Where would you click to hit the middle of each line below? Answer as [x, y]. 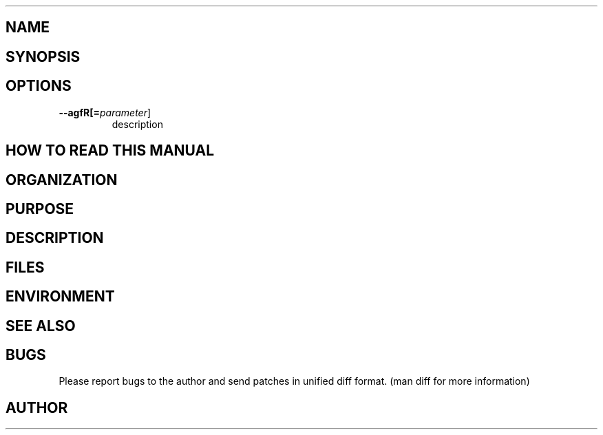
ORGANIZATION [62, 180]
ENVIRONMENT [60, 297]
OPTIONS [39, 86]
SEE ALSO [41, 326]
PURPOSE [40, 209]
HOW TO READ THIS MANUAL [110, 151]
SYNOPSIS [43, 56]
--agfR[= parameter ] [105, 112]
